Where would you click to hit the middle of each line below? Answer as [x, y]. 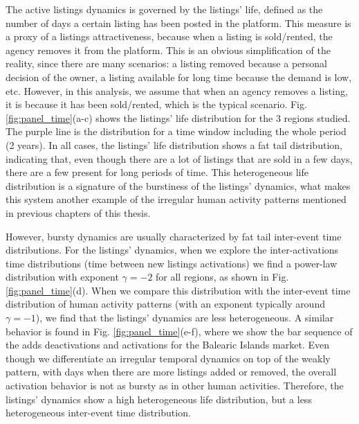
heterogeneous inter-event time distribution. [98, 413]
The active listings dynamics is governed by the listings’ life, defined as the [164, 9]
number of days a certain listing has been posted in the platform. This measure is [178, 23]
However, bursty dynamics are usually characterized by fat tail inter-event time [174, 236]
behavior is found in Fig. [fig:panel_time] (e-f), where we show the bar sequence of [179, 331]
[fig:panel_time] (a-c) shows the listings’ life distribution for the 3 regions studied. [178, 117]
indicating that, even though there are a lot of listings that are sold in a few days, [179, 158]
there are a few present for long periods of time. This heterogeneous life [157, 172]
